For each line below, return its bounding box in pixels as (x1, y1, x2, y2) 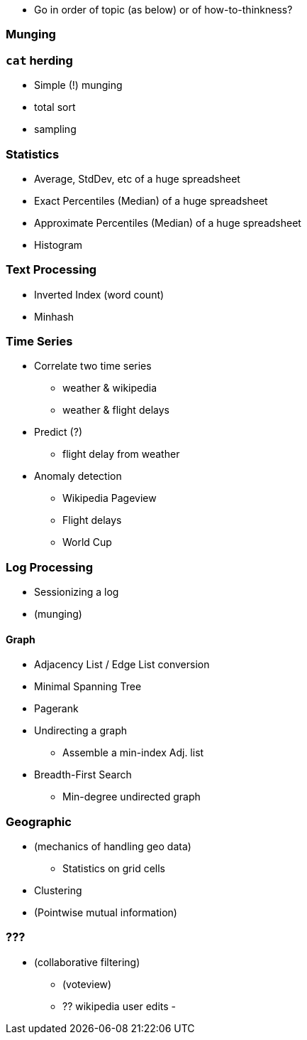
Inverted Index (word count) (34, 288, 164, 301)
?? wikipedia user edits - (62, 999, 177, 1012)
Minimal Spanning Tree (34, 680, 142, 693)
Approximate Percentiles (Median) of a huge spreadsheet (34, 216, 301, 229)
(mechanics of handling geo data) (34, 840, 191, 853)
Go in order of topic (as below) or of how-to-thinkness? (34, 4, 293, 16)
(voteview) (62, 977, 112, 990)
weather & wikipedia (62, 382, 157, 395)
